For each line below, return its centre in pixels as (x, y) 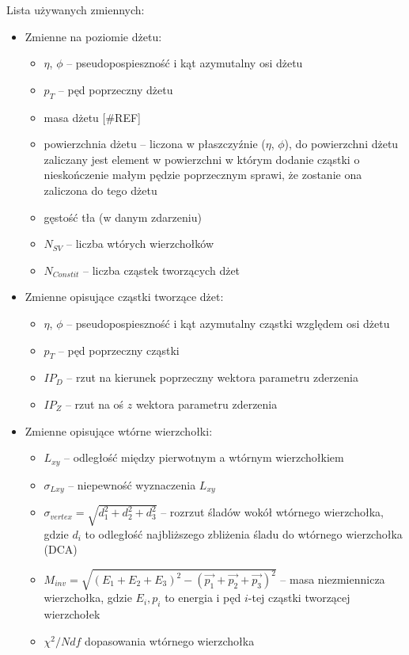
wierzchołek (72, 614)
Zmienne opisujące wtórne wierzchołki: (119, 430)
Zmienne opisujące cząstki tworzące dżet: (124, 297)
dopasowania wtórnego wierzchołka (170, 640)
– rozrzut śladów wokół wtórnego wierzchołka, (272, 512)
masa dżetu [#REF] (92, 117)
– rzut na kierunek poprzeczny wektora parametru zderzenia (212, 377)
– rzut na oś (95, 404)
